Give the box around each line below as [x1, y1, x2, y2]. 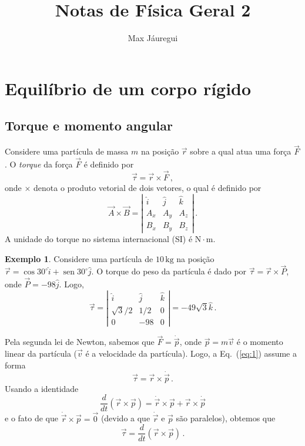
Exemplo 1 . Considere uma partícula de [5, 252, 153, 264]
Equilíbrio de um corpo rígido [5, 76, 252, 100]
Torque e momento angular [5, 116, 173, 135]
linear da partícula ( [5, 347, 77, 360]
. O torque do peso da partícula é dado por [91, 265, 247, 277]
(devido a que [100, 412, 150, 424]
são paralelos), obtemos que [176, 412, 276, 424]
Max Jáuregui [128, 32, 178, 44]
